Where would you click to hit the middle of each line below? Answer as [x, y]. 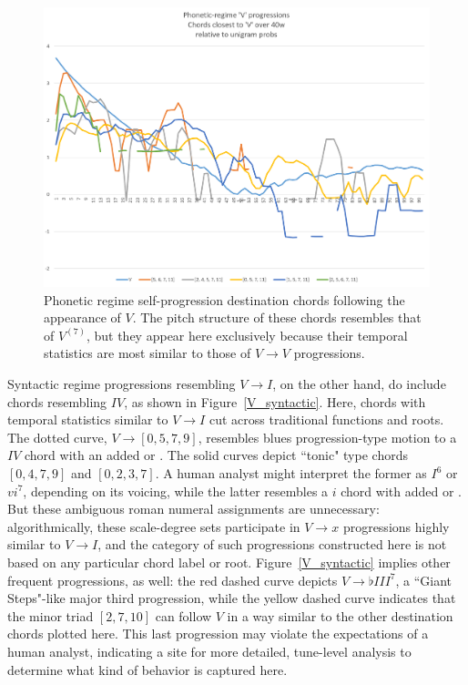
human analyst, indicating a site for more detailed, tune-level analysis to [209, 651]
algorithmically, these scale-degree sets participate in [154, 526]
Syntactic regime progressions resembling [122, 384]
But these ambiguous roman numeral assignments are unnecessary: [193, 509]
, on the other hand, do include [359, 384]
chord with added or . [401, 491]
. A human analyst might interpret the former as [291, 473]
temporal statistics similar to [88, 419]
